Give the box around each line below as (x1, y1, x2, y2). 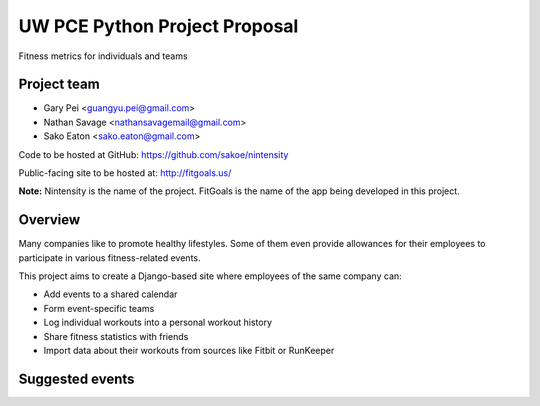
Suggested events (18, 370, 135, 387)
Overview (18, 211, 81, 229)
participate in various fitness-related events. (18, 251, 201, 264)
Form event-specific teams (43, 302, 155, 314)
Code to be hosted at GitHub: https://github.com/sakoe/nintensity (18, 148, 289, 160)
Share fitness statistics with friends (43, 330, 189, 342)
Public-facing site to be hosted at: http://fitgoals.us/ (18, 167, 232, 179)
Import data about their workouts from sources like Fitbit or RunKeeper (43, 345, 335, 357)
